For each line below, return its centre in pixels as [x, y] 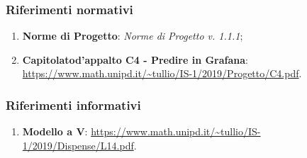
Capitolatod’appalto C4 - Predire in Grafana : [135, 59]
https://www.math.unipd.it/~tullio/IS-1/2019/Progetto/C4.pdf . [162, 73]
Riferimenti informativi [73, 105]
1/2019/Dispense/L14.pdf [78, 145]
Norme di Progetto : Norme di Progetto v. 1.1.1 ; [133, 36]
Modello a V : [55, 131]
